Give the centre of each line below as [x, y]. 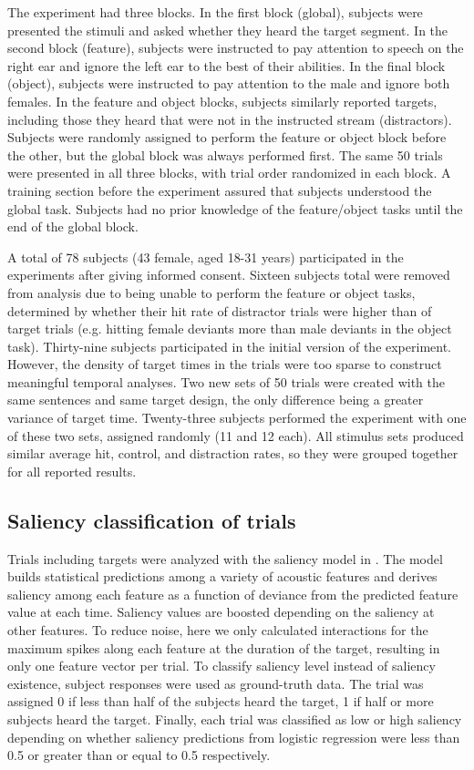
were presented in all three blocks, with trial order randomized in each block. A [229, 173]
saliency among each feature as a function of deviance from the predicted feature [233, 594]
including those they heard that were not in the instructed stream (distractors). [230, 119]
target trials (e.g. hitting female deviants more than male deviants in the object [230, 329]
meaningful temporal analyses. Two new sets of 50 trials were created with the [226, 381]
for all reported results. [72, 471]
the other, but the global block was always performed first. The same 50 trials [225, 154]
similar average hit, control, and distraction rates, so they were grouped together [233, 453]
